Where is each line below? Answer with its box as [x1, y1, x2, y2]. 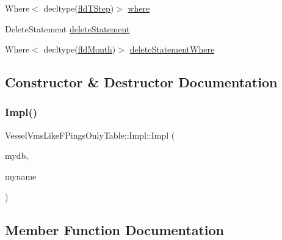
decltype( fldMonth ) [43, 43, 116, 56]
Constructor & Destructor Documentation [5, 73, 278, 92]
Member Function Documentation [5, 220, 225, 239]
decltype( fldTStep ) [43, 2, 114, 14]
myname [5, 169, 37, 182]
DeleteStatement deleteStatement [5, 22, 130, 35]
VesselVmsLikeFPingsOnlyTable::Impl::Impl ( [5, 128, 175, 141]
